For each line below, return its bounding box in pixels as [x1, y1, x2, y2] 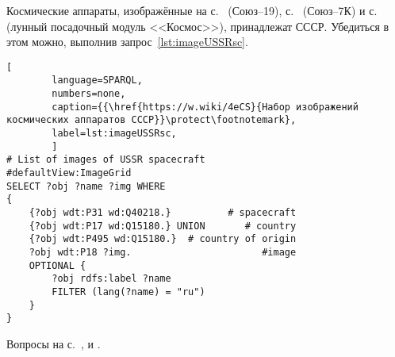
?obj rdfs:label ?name [52, 273, 171, 285]
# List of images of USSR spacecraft [6, 154, 205, 166]
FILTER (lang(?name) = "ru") [52, 286, 205, 297]
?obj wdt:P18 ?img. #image [29, 246, 297, 258]
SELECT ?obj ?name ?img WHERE [6, 180, 166, 192]
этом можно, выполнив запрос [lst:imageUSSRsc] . [6, 33, 248, 50]
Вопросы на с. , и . [6, 335, 101, 351]
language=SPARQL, [52, 75, 143, 86]
